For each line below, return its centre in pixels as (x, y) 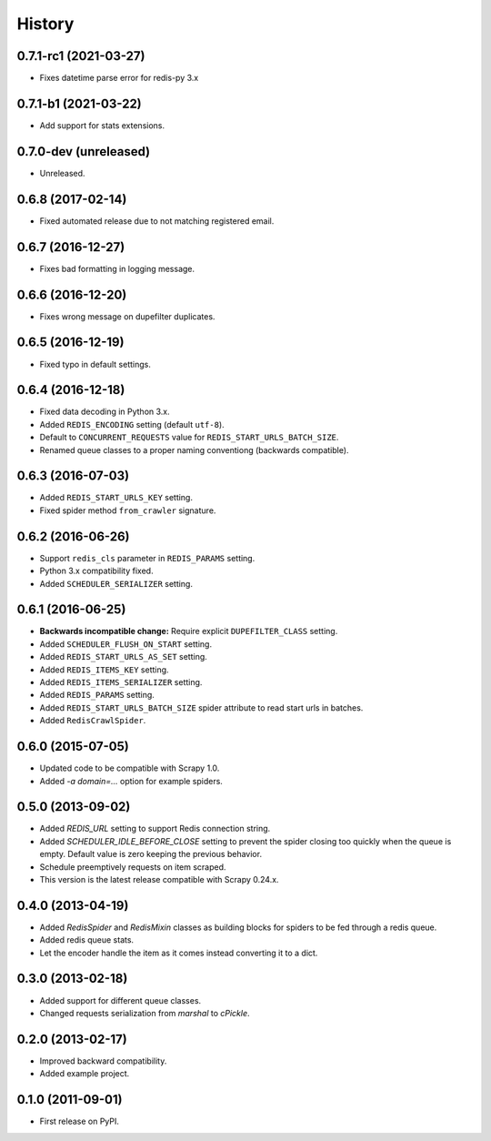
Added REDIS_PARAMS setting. (97, 695)
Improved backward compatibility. (103, 1061)
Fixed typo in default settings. (95, 364)
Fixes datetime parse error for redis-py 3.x (119, 78)
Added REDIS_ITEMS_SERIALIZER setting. (121, 682)
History (45, 24)
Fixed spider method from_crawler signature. (128, 510)
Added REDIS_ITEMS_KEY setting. (104, 670)
